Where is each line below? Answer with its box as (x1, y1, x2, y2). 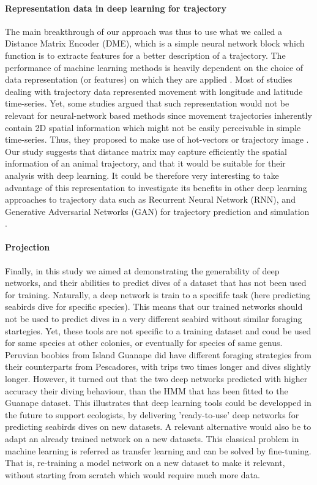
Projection (5, 241, 50, 254)
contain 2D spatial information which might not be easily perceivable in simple (5, 121, 301, 133)
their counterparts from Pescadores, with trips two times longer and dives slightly (5, 360, 311, 373)
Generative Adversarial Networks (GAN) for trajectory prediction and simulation (5, 205, 310, 217)
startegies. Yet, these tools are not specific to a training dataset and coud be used (5, 324, 311, 337)
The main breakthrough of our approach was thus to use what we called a (5, 24, 283, 37)
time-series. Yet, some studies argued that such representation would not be (5, 97, 289, 110)
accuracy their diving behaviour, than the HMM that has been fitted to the (5, 384, 288, 397)
